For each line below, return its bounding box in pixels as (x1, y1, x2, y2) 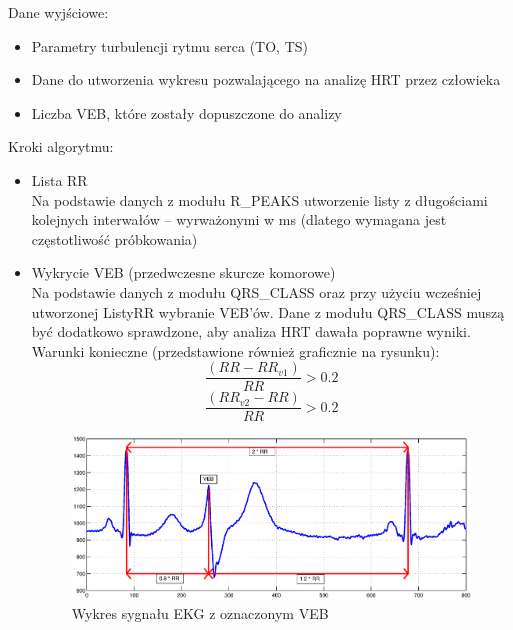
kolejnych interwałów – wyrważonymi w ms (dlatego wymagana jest (31, 209, 447, 230)
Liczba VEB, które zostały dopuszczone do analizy (31, 102, 342, 123)
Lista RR (31, 169, 88, 190)
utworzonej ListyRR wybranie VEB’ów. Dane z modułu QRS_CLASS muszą (31, 301, 505, 322)
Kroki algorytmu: (8, 136, 114, 157)
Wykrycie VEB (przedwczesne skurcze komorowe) (31, 262, 336, 283)
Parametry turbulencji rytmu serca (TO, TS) (31, 35, 309, 56)
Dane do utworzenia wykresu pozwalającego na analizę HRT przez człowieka (31, 69, 501, 90)
